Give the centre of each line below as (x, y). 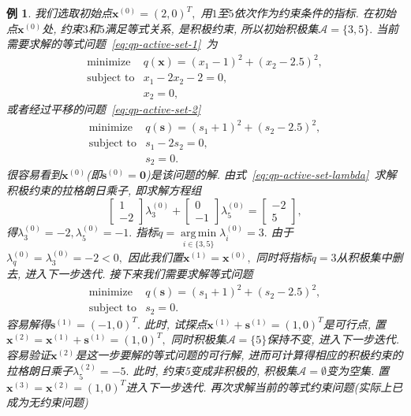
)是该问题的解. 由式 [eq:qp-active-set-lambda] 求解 (271, 175)
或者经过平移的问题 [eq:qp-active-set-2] (104, 109)
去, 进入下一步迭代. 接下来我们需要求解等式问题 (130, 274)
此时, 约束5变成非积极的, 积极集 (215, 371)
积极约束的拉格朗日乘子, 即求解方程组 (104, 189)
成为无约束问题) (47, 402)
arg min (199, 234)
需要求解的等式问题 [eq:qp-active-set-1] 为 (112, 44)
